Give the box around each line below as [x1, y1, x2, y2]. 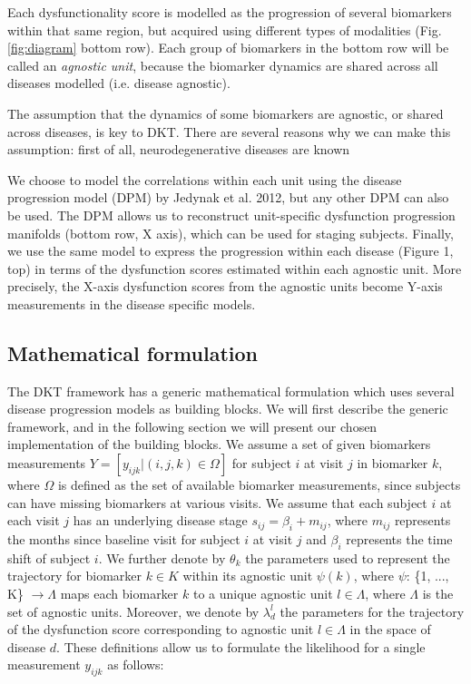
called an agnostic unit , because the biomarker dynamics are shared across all [7, 55, 438, 74]
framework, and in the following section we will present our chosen [7, 416, 378, 435]
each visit [7, 511, 60, 530]
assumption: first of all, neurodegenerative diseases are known [7, 140, 350, 159]
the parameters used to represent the [245, 548, 450, 567]
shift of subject [7, 548, 91, 567]
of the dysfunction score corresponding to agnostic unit [7, 620, 314, 639]
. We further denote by [98, 548, 226, 567]
